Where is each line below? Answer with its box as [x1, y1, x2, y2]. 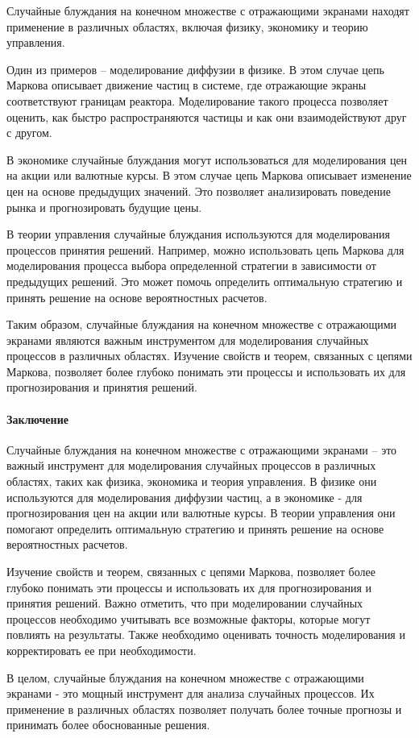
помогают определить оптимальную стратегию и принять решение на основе [6, 520, 384, 537]
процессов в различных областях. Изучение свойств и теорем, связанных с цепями [6, 347, 413, 364]
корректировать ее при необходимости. [6, 641, 197, 658]
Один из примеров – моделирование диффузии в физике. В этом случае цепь [6, 60, 384, 77]
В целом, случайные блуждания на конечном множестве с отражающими [6, 669, 364, 686]
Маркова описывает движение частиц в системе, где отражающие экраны [6, 77, 367, 93]
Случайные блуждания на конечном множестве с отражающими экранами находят [6, 2, 409, 19]
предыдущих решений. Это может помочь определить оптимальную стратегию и [6, 272, 403, 289]
